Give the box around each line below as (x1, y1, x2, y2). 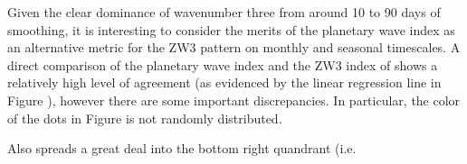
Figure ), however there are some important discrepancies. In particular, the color (7, 90, 461, 109)
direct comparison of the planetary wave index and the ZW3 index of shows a (7, 55, 438, 74)
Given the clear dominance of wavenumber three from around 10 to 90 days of (7, 3, 441, 21)
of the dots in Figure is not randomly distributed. (7, 108, 282, 127)
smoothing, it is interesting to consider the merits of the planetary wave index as (7, 20, 455, 39)
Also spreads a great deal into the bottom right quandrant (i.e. (7, 139, 357, 158)
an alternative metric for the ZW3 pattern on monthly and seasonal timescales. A (7, 38, 461, 57)
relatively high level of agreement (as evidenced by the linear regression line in (7, 73, 442, 92)
